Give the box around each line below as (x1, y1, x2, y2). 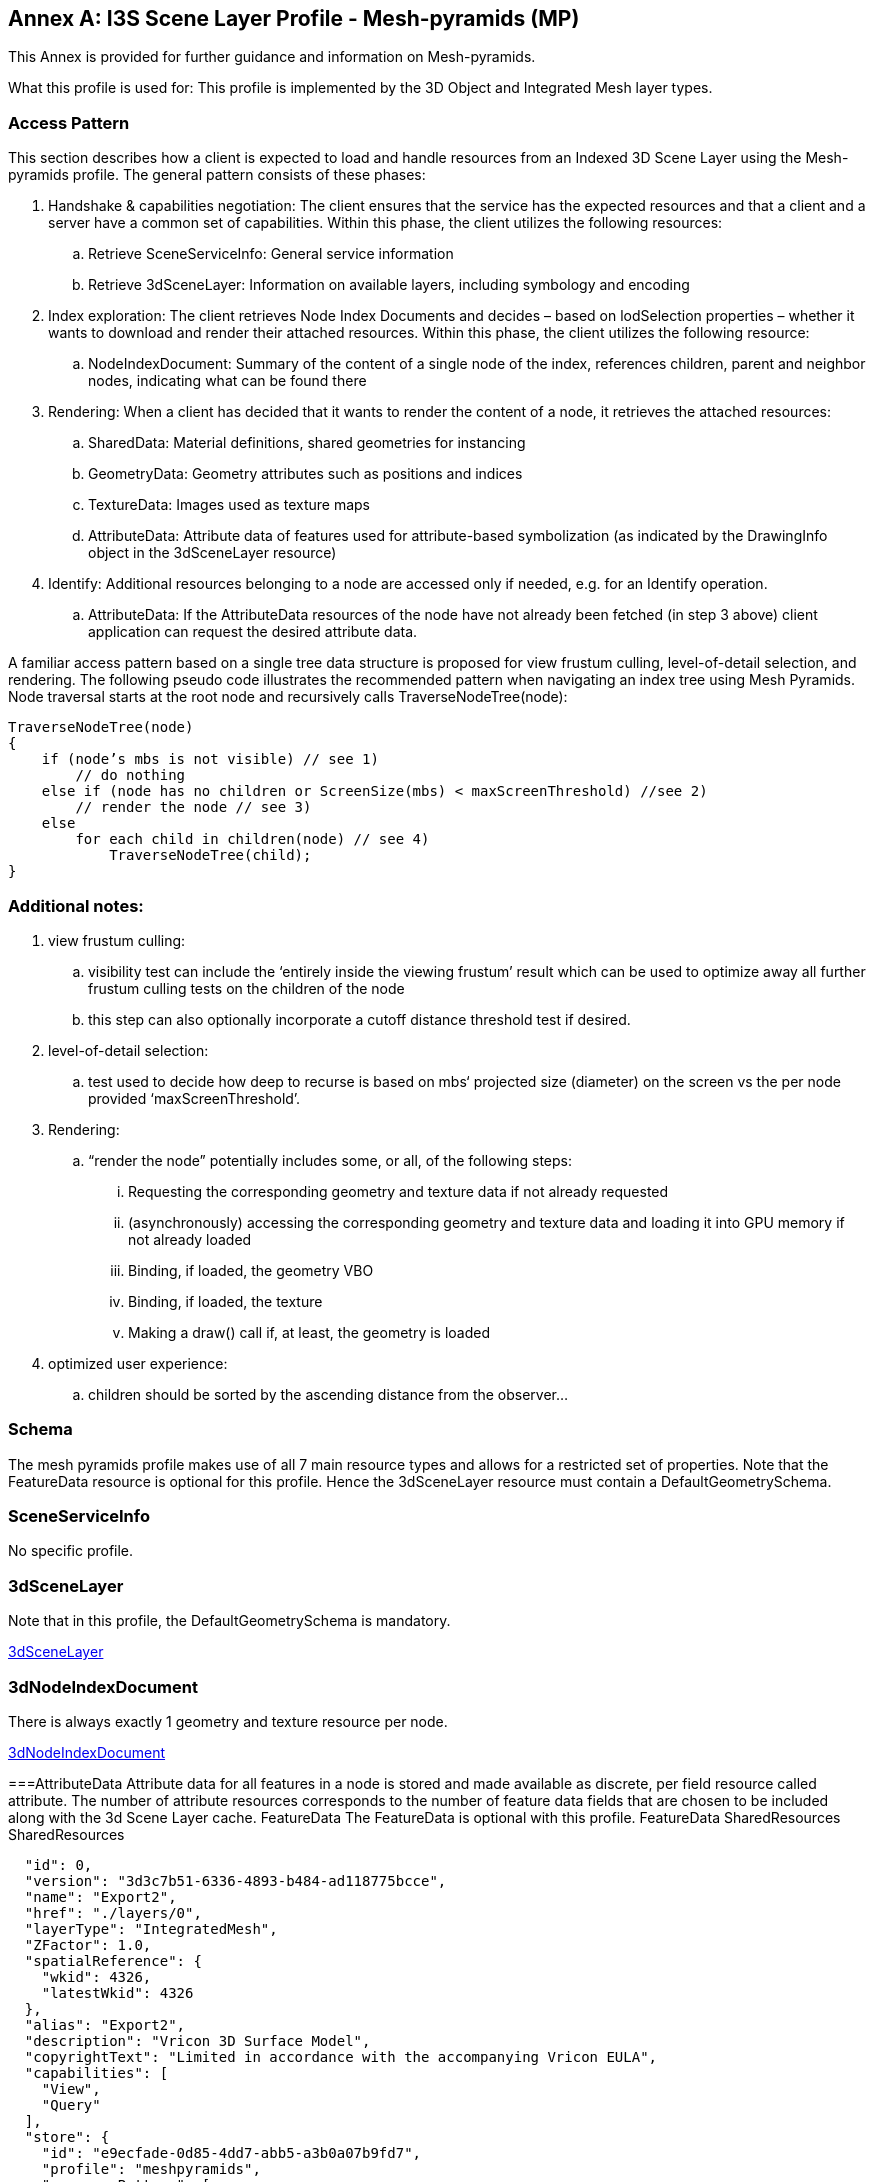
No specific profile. (8, 1542, 134, 1560)
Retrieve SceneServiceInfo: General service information (88, 245, 454, 263)
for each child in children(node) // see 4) (75, 831, 430, 848)
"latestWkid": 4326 (41, 1984, 194, 2001)
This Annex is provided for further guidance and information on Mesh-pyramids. (8, 48, 536, 66)
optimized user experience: (48, 1354, 228, 1372)
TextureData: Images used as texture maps (88, 496, 370, 514)
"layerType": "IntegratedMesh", (24, 1920, 278, 1937)
